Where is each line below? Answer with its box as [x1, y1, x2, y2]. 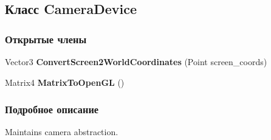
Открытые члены [5, 31, 87, 46]
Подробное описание [5, 102, 99, 117]
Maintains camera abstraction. [5, 125, 118, 138]
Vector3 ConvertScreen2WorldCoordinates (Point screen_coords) [5, 55, 267, 68]
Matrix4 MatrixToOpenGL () [5, 75, 125, 88]
